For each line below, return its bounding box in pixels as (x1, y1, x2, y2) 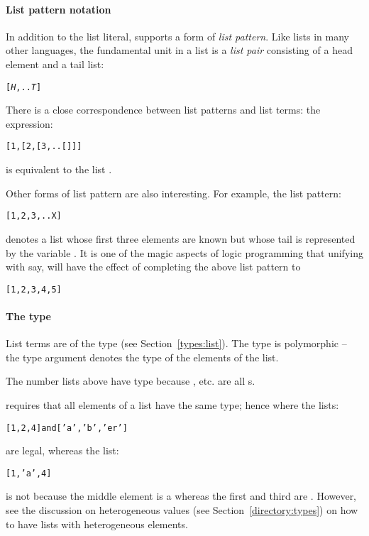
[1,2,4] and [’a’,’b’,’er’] (6, 422, 128, 433)
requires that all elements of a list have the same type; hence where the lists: (6, 397, 339, 412)
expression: (6, 116, 53, 131)
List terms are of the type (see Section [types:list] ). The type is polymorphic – (6, 336, 347, 351)
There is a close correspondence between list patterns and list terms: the (6, 102, 321, 117)
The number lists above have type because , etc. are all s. (6, 373, 255, 388)
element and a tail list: (6, 56, 104, 71)
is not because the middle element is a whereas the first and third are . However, (6, 488, 357, 503)
